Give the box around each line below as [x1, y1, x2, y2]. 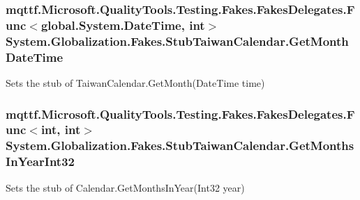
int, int [40, 121, 81, 138]
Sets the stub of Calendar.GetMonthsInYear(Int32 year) [6, 180, 245, 194]
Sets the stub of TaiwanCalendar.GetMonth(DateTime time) [6, 75, 265, 90]
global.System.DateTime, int [40, 16, 205, 33]
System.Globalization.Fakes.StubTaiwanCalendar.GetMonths [6, 137, 354, 154]
